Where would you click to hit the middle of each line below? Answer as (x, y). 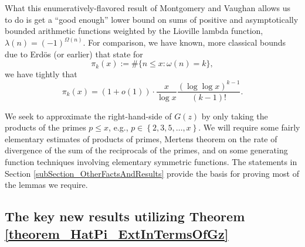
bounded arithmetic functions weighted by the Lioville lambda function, (134, 31)
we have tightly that (41, 74)
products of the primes (45, 127)
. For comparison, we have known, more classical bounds (184, 42)
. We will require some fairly (249, 127)
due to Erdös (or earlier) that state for (74, 54)
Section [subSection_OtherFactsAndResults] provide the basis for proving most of (152, 173)
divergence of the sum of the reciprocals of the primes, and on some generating (146, 150)
